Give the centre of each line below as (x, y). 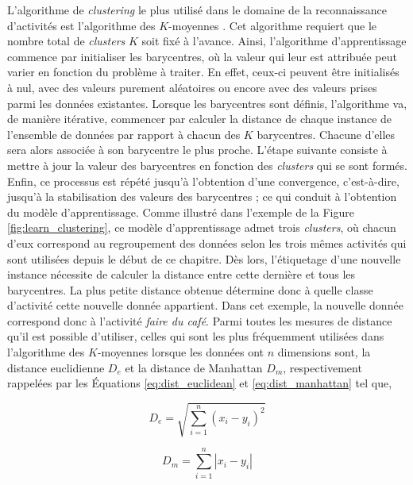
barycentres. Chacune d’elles (326, 134)
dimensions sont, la (324, 352)
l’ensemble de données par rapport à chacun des (124, 134)
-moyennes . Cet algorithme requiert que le (272, 25)
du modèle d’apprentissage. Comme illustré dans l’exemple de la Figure (181, 212)
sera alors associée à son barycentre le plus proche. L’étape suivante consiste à (197, 150)
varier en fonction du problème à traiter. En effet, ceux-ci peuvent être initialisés (203, 72)
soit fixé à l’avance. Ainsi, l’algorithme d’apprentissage (274, 41)
